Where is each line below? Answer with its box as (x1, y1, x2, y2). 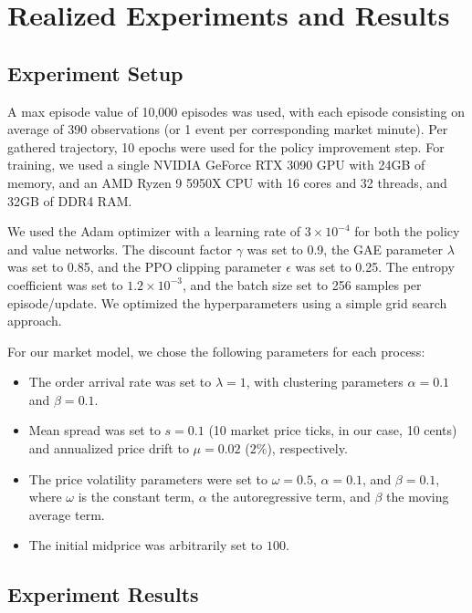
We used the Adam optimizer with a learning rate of (7, 222, 301, 241)
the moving (386, 487, 449, 506)
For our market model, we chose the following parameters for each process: (7, 341, 425, 360)
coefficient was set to (7, 275, 123, 294)
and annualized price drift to (28, 439, 189, 458)
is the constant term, (78, 487, 195, 506)
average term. (28, 504, 105, 524)
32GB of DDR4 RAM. (7, 191, 132, 210)
